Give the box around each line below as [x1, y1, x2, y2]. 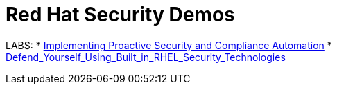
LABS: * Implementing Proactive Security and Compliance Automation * [6, 39, 332, 51]
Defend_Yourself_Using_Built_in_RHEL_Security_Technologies [6, 51, 286, 63]
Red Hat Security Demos [6, 3, 235, 26]
